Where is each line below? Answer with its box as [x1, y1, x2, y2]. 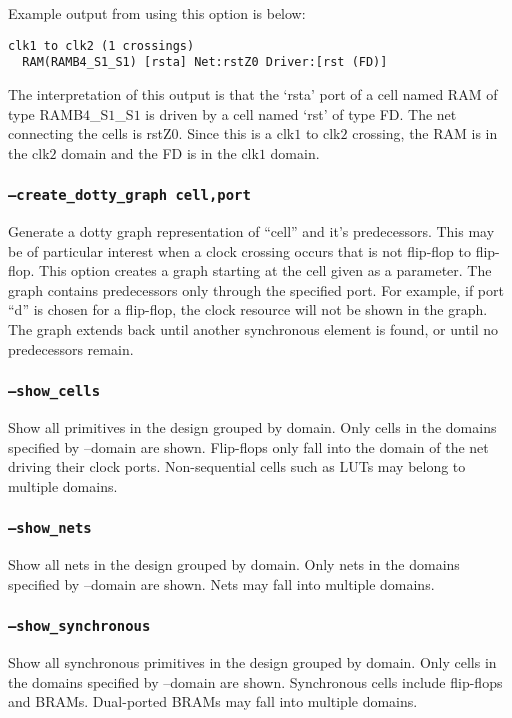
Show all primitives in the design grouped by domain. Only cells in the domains [8, 417, 497, 437]
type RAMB [8, 103, 84, 124]
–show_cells [8, 383, 101, 400]
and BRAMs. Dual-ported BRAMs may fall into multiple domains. [8, 691, 418, 712]
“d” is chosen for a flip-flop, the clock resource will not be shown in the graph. [8, 299, 488, 320]
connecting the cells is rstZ [8, 123, 172, 144]
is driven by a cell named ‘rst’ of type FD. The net [145, 103, 457, 124]
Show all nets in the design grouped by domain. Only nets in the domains [8, 554, 460, 575]
